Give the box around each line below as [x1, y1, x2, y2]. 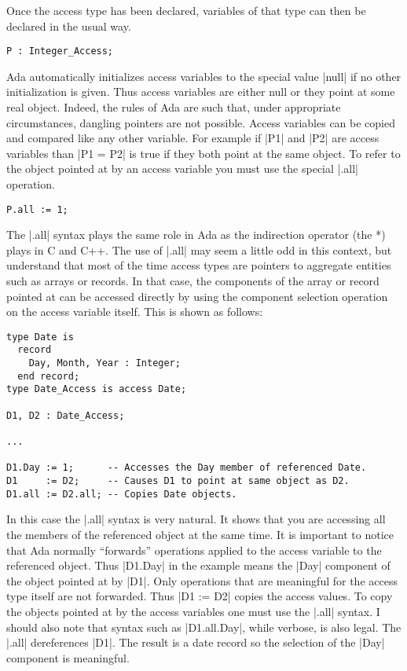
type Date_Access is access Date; [6, 383, 187, 395]
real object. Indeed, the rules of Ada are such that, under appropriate [6, 99, 341, 115]
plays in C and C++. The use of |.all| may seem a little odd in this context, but [6, 241, 392, 258]
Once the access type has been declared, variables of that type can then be [6, 2, 366, 18]
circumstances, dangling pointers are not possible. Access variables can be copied [6, 114, 396, 130]
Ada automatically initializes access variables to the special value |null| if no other [6, 68, 401, 84]
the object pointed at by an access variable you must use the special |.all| [6, 160, 358, 177]
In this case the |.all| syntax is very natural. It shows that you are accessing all [6, 511, 386, 527]
